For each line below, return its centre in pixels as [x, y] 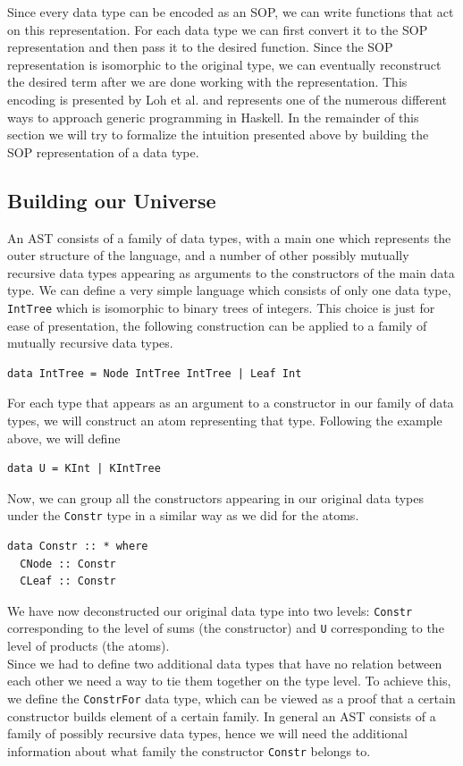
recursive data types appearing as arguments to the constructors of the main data [231, 272]
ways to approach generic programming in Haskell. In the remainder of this [213, 117]
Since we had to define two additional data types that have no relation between [225, 663]
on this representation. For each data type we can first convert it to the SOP [218, 29]
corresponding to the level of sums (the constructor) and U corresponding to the [226, 628]
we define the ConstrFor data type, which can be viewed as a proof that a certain [231, 698]
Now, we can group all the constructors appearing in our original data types [215, 497]
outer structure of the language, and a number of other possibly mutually [208, 255]
